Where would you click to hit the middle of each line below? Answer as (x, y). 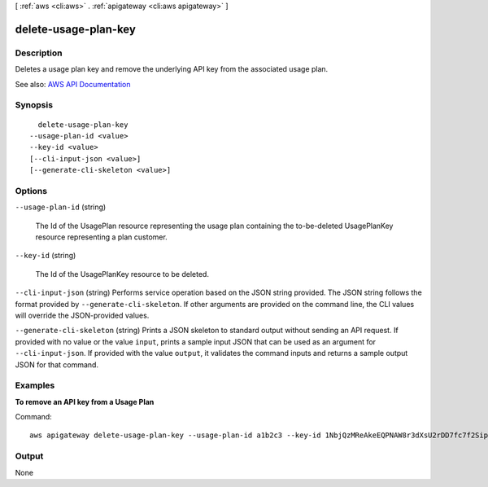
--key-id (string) (46, 256)
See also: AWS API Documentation (73, 84)
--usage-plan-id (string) (61, 207)
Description (39, 53)
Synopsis (34, 105)
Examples (35, 385)
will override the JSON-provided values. (82, 315)
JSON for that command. (57, 364)
